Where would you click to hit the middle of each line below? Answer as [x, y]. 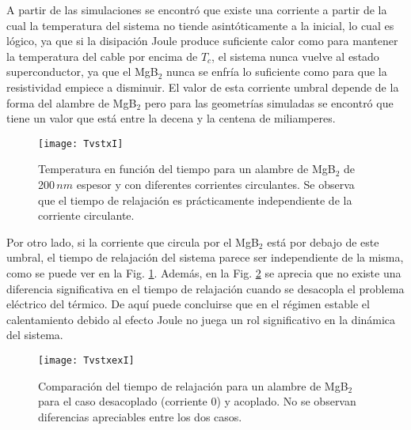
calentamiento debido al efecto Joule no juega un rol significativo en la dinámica [201, 319]
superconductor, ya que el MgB [82, 72]
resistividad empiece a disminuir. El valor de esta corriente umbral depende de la [203, 87]
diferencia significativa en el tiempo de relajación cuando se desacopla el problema [205, 288]
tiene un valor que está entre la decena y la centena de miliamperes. [171, 118]
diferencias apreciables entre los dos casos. [140, 416]
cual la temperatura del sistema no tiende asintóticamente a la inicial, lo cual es [200, 25]
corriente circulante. [86, 215]
